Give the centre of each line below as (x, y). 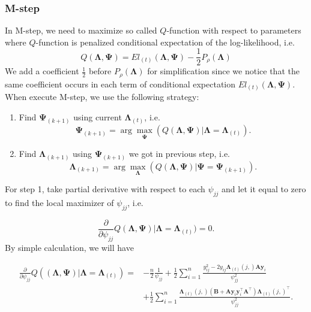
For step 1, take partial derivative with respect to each (105, 189)
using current (98, 117)
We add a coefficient (42, 71)
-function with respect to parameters (234, 30)
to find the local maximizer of (59, 202)
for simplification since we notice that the (223, 71)
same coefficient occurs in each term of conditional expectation (120, 84)
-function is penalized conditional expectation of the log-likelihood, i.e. (165, 42)
